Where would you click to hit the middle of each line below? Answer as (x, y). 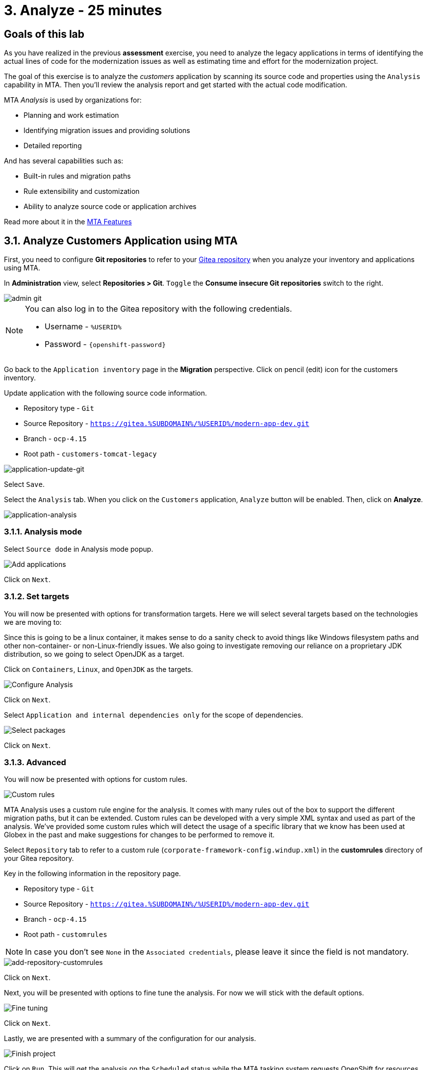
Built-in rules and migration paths (77, 176)
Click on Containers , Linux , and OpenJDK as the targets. (99, 669)
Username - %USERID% (83, 327)
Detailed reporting (53, 146)
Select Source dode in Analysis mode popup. (79, 549)
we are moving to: (33, 622)
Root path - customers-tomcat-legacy (90, 454)
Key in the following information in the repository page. (92, 874)
